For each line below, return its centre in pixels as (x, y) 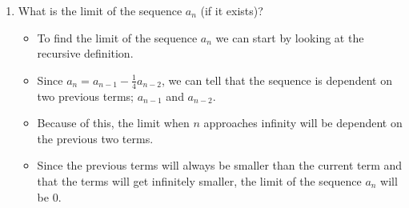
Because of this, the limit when (113, 123)
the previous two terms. (95, 138)
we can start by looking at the (290, 37)
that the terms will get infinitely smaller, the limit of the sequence (199, 180)
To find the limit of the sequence (117, 37)
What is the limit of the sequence (100, 10)
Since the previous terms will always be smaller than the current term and (220, 165)
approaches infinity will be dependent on (303, 123)
